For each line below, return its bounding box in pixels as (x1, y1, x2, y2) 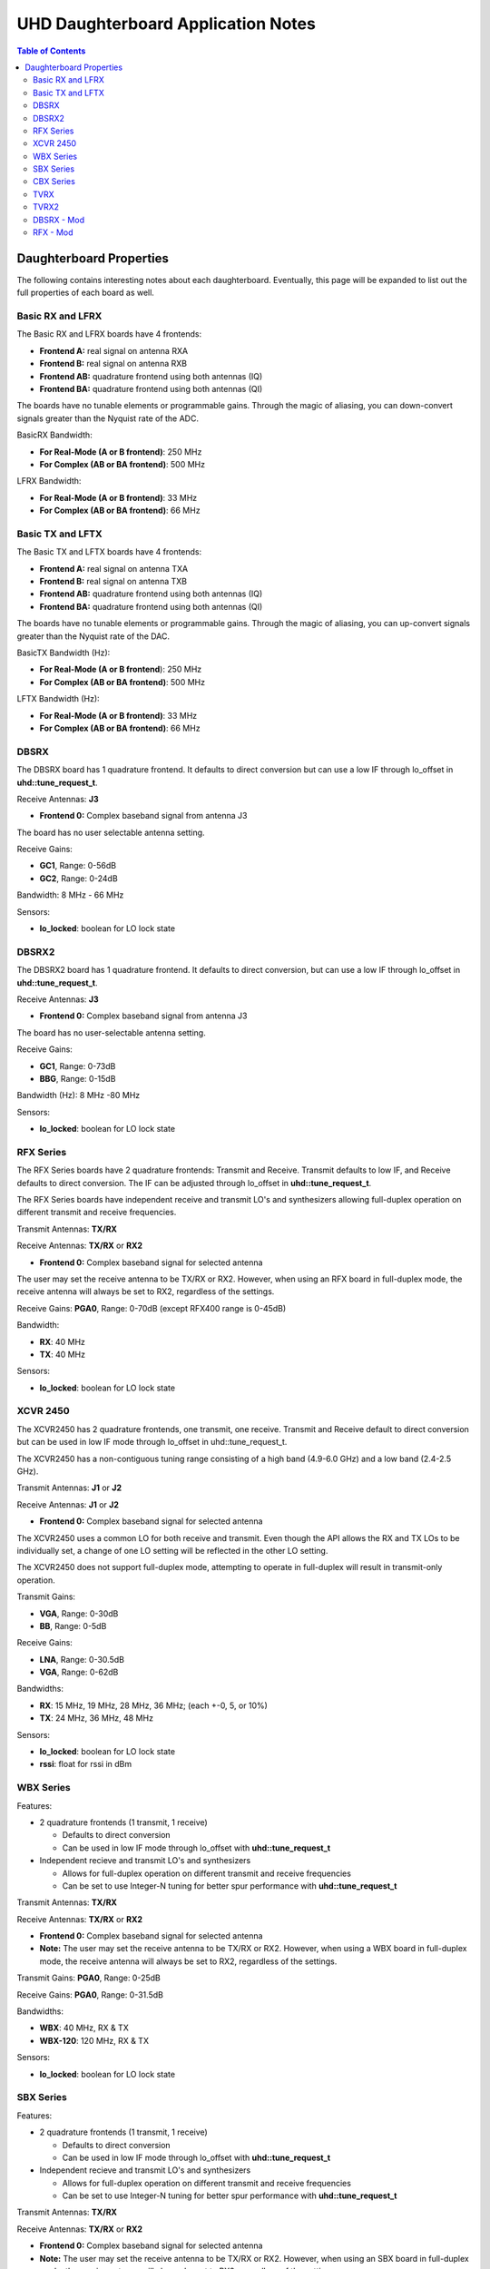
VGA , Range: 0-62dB (39, 1666, 119, 1678)
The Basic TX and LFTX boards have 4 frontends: (16, 546, 202, 557)
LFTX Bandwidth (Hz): (16, 693, 100, 704)
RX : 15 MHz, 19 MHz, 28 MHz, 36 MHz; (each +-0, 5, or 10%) (39, 1700, 268, 1711)
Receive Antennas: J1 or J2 (16, 1498, 120, 1510)
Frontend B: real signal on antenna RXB (39, 359, 188, 369)
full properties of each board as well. (16, 287, 154, 299)
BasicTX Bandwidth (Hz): (16, 647, 111, 658)
